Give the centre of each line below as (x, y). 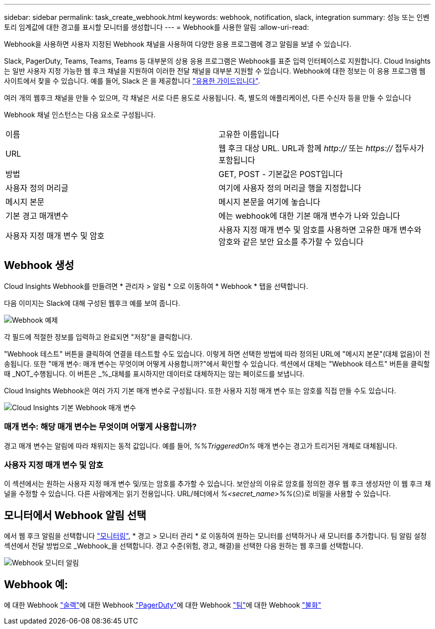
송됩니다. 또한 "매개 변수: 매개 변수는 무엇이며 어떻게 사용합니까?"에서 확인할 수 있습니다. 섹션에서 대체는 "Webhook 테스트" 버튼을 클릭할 (217, 363)
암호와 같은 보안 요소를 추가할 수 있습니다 (291, 242)
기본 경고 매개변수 (37, 216)
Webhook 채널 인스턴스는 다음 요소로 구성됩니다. (80, 115)
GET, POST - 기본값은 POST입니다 (281, 174)
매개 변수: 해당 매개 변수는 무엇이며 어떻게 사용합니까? (100, 427)
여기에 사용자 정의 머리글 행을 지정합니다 (290, 188)
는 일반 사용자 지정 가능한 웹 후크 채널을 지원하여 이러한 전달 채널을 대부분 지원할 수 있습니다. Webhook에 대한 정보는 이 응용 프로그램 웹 (215, 71)
